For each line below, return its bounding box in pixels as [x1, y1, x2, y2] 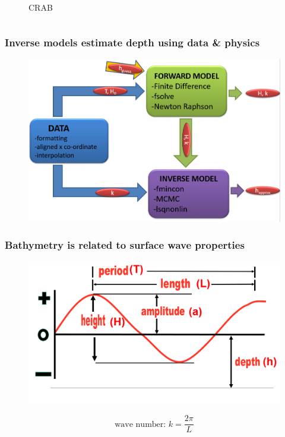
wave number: [115, 420, 166, 429]
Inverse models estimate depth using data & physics [5, 34, 260, 49]
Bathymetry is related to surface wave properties [5, 237, 245, 252]
